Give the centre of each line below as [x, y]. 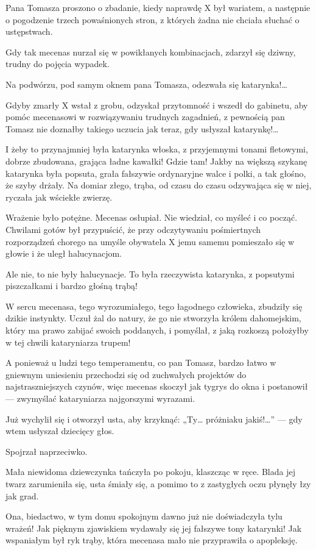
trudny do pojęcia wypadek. [58, 64]
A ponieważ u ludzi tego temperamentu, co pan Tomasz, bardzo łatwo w [141, 362]
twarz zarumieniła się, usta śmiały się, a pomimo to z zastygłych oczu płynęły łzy [158, 484]
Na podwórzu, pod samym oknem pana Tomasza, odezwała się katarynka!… [146, 84]
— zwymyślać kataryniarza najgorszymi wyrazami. [100, 398]
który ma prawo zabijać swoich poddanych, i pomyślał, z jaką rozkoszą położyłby [157, 330]
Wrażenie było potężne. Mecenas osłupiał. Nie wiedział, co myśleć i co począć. [152, 217]
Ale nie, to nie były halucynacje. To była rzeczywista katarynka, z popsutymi [150, 273]
